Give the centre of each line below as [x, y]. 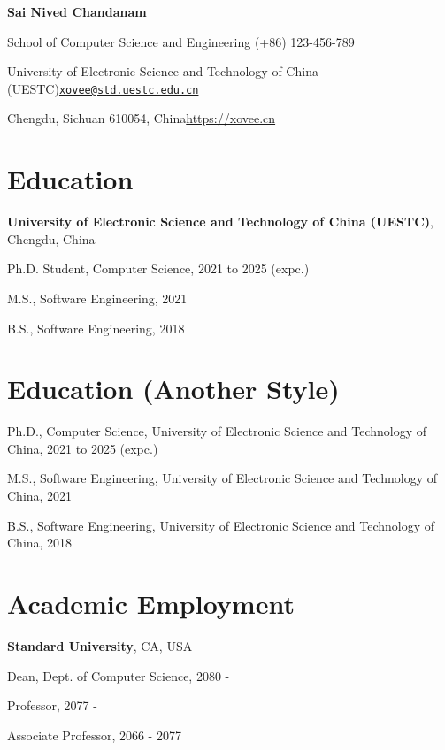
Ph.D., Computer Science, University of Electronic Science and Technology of [217, 431]
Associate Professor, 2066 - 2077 [94, 735]
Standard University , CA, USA [100, 645]
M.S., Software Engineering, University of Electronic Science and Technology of [222, 478]
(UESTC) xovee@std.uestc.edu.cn [103, 88]
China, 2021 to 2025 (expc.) [83, 448]
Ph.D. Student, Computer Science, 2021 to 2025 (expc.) [158, 268]
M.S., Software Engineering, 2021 [97, 298]
